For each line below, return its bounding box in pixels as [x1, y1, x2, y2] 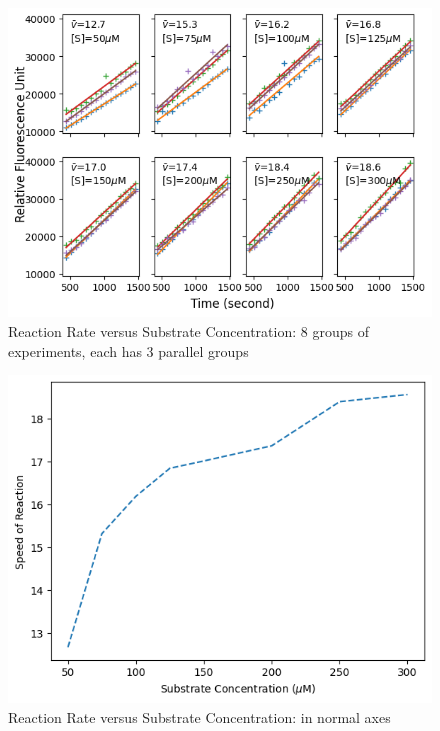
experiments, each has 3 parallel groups [8, 340, 249, 361]
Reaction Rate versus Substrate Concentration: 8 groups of [8, 320, 369, 341]
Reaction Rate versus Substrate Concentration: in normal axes [8, 707, 391, 728]
